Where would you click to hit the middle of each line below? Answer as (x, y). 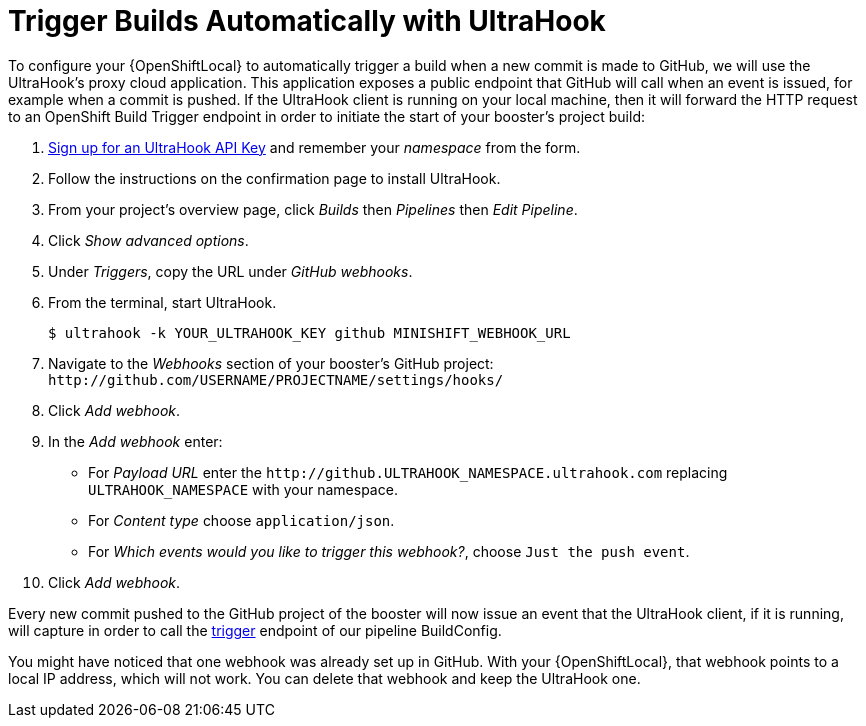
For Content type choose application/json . (241, 520)
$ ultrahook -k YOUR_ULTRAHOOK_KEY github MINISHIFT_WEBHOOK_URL (309, 332)
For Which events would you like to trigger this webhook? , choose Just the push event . (389, 551)
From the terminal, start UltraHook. (162, 302)
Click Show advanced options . (148, 240)
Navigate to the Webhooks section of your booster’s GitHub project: (271, 363)
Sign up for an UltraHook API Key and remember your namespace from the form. (314, 147)
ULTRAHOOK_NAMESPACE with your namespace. (243, 489)
